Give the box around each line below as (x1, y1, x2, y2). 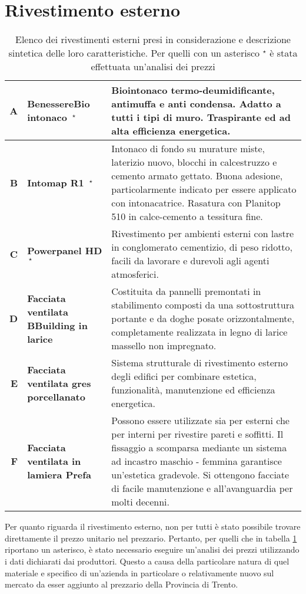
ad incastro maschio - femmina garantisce (111, 454, 282, 468)
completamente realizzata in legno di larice (111, 325, 288, 339)
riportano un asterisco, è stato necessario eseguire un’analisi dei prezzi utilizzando (5, 543, 300, 556)
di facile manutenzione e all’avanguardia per (111, 481, 293, 495)
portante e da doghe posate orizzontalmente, (111, 311, 295, 326)
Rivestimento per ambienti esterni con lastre (111, 227, 294, 241)
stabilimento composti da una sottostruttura (111, 298, 294, 312)
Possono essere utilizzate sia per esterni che (111, 413, 290, 428)
